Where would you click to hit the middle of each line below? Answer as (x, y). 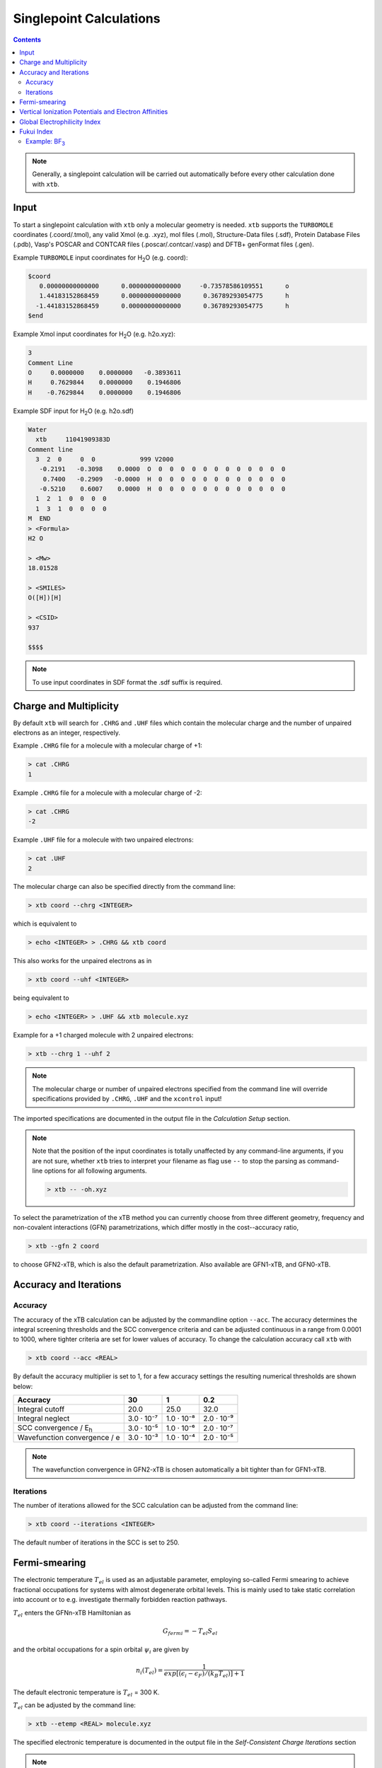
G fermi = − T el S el (190, 1632)
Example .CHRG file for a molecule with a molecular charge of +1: (108, 745)
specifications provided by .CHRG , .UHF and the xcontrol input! (127, 1099)
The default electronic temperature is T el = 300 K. (86, 1693)
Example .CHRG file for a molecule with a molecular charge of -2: (108, 793)
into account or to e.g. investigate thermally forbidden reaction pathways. (120, 1600)
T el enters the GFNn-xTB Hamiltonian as (72, 1613)
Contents (27, 40)
